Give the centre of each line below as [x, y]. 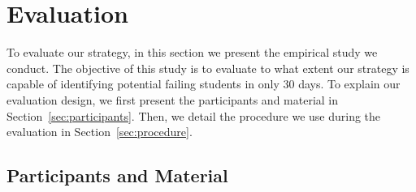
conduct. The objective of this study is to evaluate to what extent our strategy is [208, 68]
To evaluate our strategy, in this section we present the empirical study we [192, 52]
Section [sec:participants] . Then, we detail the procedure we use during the [194, 115]
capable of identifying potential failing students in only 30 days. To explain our [204, 84]
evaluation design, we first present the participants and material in [173, 99]
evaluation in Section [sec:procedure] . [100, 132]
